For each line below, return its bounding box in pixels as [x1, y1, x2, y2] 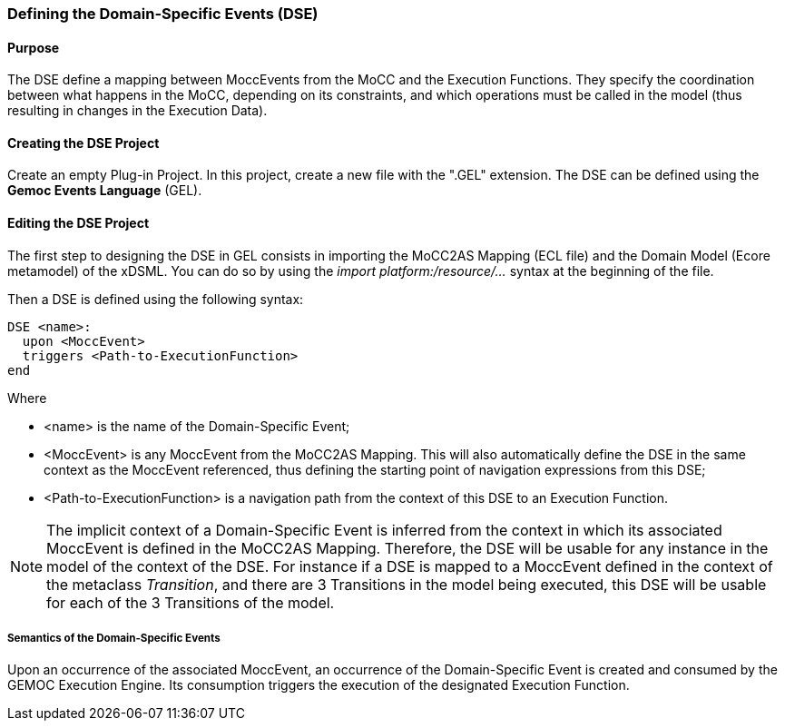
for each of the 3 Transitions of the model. [46, 593, 335, 612]
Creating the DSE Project [7, 134, 160, 151]
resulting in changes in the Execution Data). [7, 103, 268, 119]
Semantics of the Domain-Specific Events [7, 632, 221, 645]
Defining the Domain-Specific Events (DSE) [7, 5, 319, 23]
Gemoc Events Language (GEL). [7, 182, 202, 199]
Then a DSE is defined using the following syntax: [7, 290, 304, 307]
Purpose [7, 39, 60, 55]
